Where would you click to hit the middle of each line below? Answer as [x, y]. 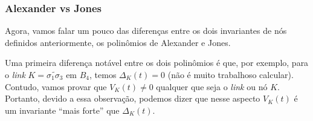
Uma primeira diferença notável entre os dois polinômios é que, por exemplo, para [157, 63]
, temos [103, 74]
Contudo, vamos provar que [56, 86]
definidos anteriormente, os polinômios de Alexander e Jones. [118, 42]
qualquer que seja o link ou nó [212, 86]
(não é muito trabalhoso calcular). [231, 74]
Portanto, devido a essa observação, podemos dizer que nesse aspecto [133, 98]
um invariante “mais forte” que [62, 110]
